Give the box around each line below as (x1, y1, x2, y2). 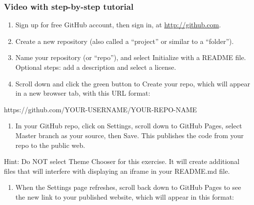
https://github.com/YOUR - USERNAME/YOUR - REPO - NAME (4, 104, 197, 114)
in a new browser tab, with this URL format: (15, 88, 150, 98)
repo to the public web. (15, 140, 85, 150)
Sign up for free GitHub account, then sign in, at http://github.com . (15, 20, 221, 30)
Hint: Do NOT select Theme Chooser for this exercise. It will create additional (4, 156, 240, 166)
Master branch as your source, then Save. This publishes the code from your (15, 130, 244, 140)
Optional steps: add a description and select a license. (15, 62, 176, 72)
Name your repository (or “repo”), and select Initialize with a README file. (15, 52, 246, 62)
